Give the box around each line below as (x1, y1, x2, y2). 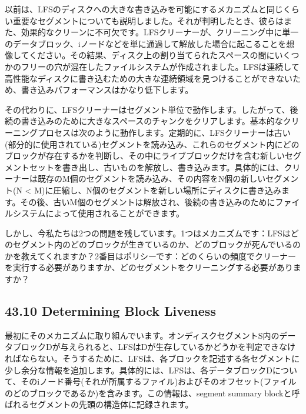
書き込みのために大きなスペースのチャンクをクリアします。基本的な (21, 115, 283, 127)
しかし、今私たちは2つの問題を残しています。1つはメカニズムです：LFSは (5, 226, 291, 239)
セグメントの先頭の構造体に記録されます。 (29, 398, 194, 410)
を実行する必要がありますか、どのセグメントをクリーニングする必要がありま (5, 261, 301, 273)
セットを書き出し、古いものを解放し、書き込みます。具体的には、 (29, 161, 284, 173)
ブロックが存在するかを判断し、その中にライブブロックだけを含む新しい (5, 149, 285, 162)
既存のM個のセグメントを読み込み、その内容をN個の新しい (37, 172, 266, 185)
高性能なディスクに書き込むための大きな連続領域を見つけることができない (5, 72, 293, 84)
